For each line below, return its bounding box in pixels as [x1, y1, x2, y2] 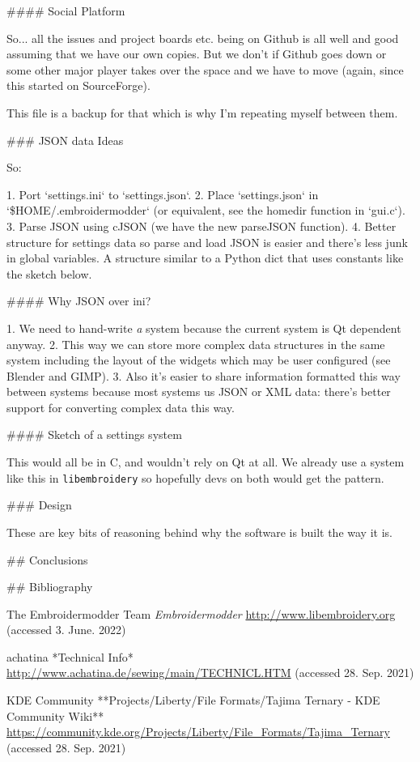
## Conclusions [6, 551, 88, 568]
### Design [6, 496, 72, 513]
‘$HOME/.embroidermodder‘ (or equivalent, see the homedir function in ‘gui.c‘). [6, 202, 405, 219]
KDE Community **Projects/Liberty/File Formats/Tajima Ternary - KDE [6, 692, 380, 709]
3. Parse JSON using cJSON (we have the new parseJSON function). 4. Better [6, 217, 397, 234]
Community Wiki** [6, 707, 104, 724]
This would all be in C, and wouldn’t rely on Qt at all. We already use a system [6, 453, 405, 470]
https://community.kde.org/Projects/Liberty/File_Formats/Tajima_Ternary [6, 723, 390, 740]
